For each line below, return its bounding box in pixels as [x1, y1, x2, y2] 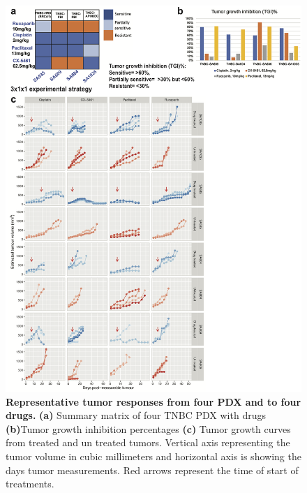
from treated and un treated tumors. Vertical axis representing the [6, 435, 290, 450]
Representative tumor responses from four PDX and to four [6, 394, 301, 409]
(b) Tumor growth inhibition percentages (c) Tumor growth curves [6, 421, 291, 436]
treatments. [6, 476, 54, 491]
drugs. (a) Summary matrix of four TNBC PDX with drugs [6, 408, 266, 422]
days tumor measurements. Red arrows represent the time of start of [6, 462, 299, 477]
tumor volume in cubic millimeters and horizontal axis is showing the [6, 449, 301, 464]
